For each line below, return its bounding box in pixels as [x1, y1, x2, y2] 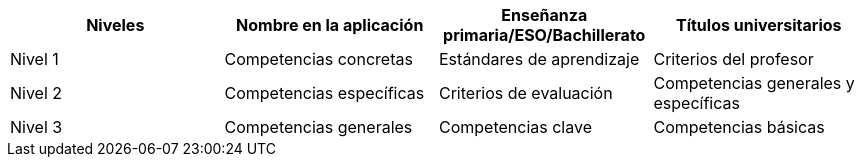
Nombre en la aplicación [236, 15, 424, 35]
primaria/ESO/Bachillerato [443, 25, 646, 45]
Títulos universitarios [675, 15, 842, 35]
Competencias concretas [224, 49, 413, 69]
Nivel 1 [10, 49, 59, 69]
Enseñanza [501, 5, 588, 25]
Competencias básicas [653, 117, 825, 137]
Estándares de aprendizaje [439, 49, 640, 69]
